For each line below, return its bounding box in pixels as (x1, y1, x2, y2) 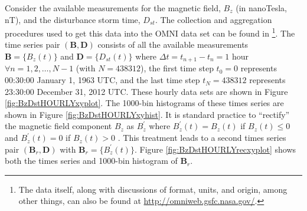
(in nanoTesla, (236, 2, 288, 14)
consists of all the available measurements (97, 38, 249, 51)
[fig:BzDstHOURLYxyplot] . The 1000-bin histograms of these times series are (5, 97, 284, 109)
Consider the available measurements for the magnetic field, (5, 2, 221, 14)
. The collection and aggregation (155, 13, 272, 25)
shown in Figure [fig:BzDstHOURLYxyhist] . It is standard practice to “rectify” (5, 108, 290, 120)
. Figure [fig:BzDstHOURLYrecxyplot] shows (134, 143, 296, 155)
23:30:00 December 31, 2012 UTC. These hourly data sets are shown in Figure (5, 85, 288, 97)
